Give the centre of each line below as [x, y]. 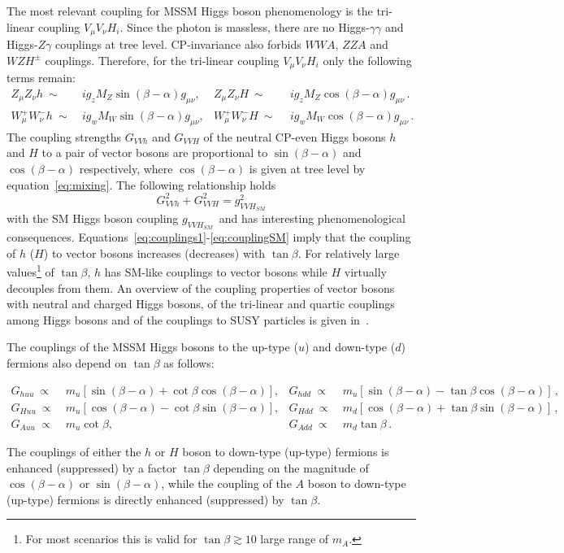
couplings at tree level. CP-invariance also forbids [178, 44]
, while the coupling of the [226, 483]
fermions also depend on [67, 362]
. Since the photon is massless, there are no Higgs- [245, 26]
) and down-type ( [350, 347]
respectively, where [126, 169]
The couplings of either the [74, 452]
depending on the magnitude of [291, 467]
